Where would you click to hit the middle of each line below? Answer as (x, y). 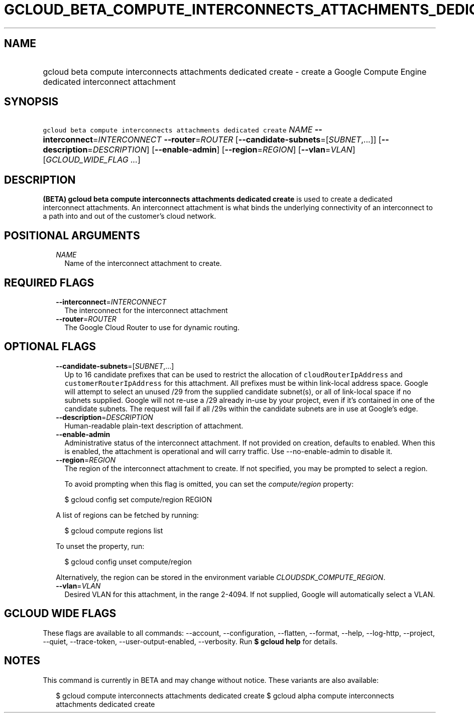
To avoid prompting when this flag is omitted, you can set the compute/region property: (209, 484)
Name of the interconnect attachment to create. (143, 263)
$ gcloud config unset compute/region (128, 561)
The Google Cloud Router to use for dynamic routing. (152, 327)
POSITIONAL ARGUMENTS (72, 235)
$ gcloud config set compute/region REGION (138, 499)
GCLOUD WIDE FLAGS (60, 614)
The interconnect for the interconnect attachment (146, 310)
